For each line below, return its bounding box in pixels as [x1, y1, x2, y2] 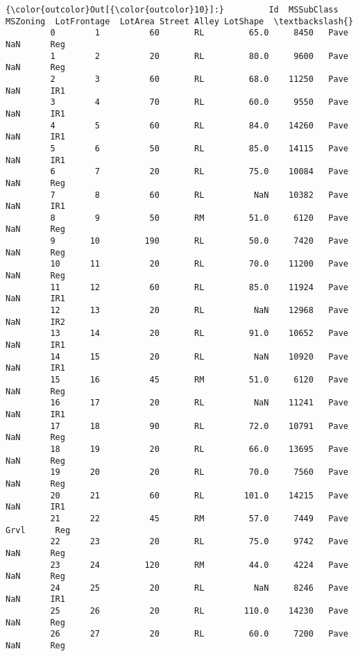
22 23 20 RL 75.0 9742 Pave [50, 537, 348, 547]
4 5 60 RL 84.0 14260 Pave [50, 120, 348, 131]
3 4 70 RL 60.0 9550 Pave [50, 97, 348, 108]
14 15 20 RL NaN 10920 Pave [50, 351, 348, 362]
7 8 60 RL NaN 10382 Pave [50, 190, 348, 200]
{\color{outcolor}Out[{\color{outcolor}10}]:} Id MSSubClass [6, 5, 339, 15]
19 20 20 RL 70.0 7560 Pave [50, 467, 348, 478]
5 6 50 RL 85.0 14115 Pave [50, 143, 348, 153]
